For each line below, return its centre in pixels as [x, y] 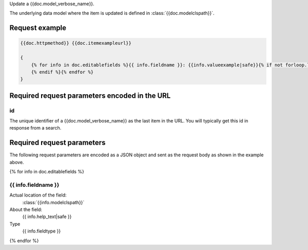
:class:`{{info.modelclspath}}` [53, 202]
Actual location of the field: [38, 195]
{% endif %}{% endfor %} [62, 72]
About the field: [26, 210]
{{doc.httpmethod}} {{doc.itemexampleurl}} [76, 43]
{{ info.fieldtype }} [42, 231]
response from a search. [35, 128]
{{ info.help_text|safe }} [47, 217]
